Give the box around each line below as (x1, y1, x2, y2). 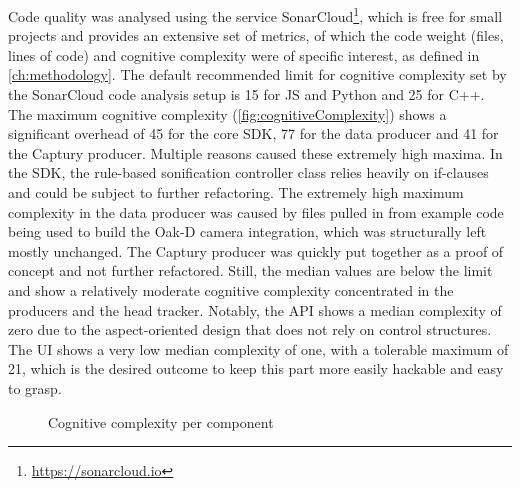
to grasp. (8, 377, 62, 398)
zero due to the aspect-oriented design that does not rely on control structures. (8, 319, 492, 340)
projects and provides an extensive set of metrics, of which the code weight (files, (8, 25, 504, 46)
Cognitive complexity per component (48, 411, 274, 432)
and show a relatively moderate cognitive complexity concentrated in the (8, 279, 454, 300)
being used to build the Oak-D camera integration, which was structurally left (8, 221, 487, 242)
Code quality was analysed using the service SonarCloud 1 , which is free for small (8, 3, 503, 26)
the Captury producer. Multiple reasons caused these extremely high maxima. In (8, 142, 503, 163)
